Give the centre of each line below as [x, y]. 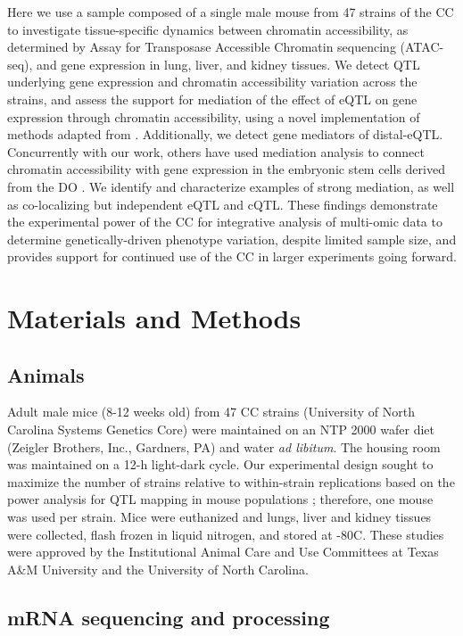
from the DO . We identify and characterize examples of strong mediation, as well [231, 186]
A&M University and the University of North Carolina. [158, 569]
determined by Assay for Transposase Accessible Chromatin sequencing [202, 47]
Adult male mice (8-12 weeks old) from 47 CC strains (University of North [211, 412]
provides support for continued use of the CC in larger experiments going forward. [232, 256]
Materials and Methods [154, 318]
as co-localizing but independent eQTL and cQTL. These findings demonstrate [223, 204]
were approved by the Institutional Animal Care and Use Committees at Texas [223, 552]
